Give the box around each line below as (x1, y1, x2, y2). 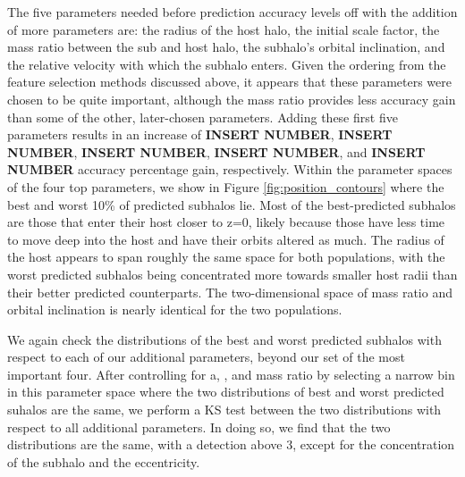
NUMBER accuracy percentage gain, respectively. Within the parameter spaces (7, 160, 452, 179)
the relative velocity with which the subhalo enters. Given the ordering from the (7, 54, 446, 73)
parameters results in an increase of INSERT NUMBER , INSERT (7, 125, 393, 144)
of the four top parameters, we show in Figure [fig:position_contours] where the (7, 177, 444, 196)
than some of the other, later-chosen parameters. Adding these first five (7, 107, 398, 126)
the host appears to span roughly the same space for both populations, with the (7, 247, 445, 266)
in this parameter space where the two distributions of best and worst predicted (7, 382, 444, 401)
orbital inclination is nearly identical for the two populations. (7, 300, 342, 319)
